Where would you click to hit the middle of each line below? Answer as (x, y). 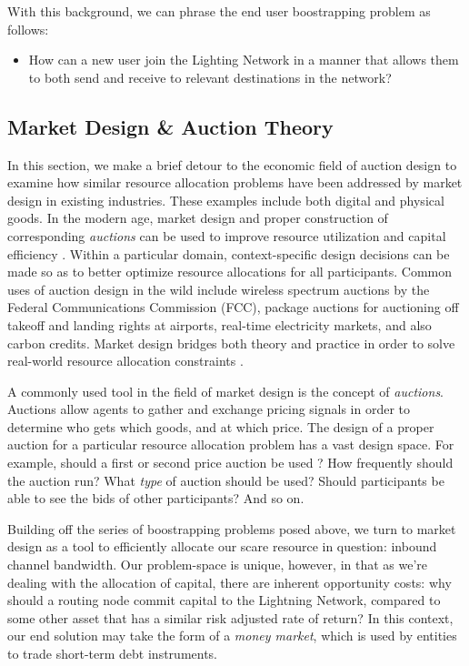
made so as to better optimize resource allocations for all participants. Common (230, 272)
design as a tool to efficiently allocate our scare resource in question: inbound (222, 546)
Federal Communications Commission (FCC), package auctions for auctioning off (233, 307)
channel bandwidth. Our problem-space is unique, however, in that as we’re (218, 565)
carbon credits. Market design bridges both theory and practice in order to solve (231, 343)
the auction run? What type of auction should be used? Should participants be (226, 480)
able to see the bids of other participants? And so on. (156, 498)
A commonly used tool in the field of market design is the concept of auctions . (226, 391)
